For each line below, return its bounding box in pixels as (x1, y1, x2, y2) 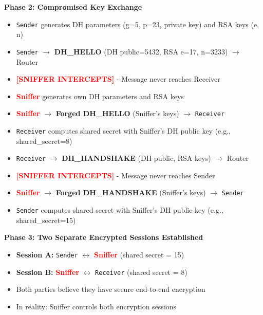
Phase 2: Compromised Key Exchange (4, 2, 142, 12)
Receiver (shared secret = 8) (95, 266, 187, 277)
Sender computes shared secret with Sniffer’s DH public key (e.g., (16, 205, 223, 215)
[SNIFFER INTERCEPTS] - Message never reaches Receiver (16, 73, 220, 84)
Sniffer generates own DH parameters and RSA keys (16, 90, 184, 101)
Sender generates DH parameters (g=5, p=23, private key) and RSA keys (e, (16, 18, 259, 29)
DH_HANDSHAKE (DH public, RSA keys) (62, 153, 211, 163)
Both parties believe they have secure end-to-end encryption (16, 284, 205, 294)
